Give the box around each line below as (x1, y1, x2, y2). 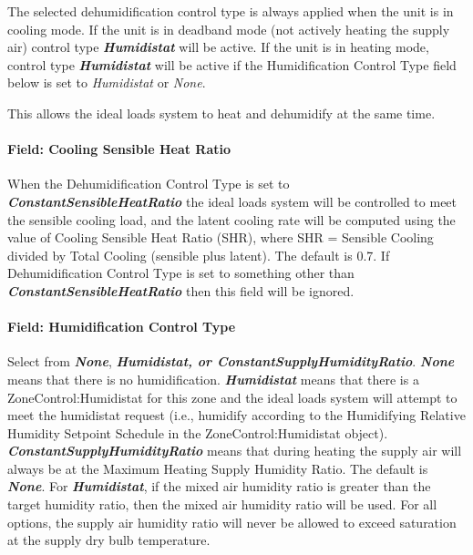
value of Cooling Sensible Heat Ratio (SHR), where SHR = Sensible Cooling (7, 228, 434, 247)
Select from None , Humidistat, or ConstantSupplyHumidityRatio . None (7, 352, 455, 371)
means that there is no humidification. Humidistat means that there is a (7, 369, 419, 388)
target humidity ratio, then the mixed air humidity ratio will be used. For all (7, 495, 437, 514)
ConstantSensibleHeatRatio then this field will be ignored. (7, 281, 355, 300)
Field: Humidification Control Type (7, 317, 236, 336)
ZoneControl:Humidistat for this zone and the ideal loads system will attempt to (7, 387, 458, 406)
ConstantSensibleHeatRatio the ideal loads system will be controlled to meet (7, 191, 458, 211)
